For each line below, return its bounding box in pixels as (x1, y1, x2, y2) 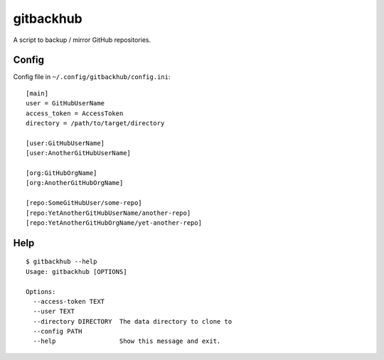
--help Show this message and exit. (33, 337, 221, 345)
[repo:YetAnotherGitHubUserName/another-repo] (26, 208, 191, 217)
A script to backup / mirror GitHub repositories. (13, 36, 151, 44)
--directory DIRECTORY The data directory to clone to (33, 317, 233, 325)
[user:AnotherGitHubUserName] (26, 149, 132, 157)
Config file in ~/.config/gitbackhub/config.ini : (13, 73, 171, 81)
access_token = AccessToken (26, 109, 124, 117)
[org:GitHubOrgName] (26, 169, 97, 177)
